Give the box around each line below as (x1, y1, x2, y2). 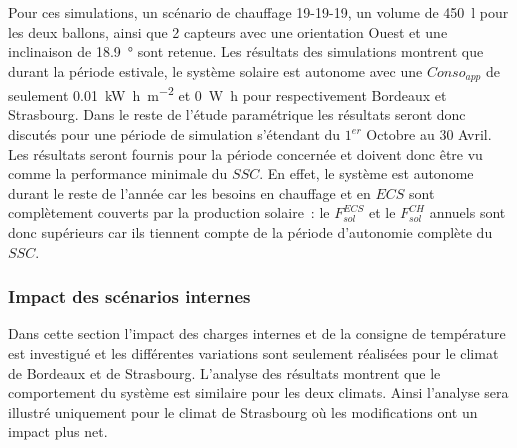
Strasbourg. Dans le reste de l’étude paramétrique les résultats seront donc (8, 104, 466, 125)
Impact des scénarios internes (8, 284, 251, 309)
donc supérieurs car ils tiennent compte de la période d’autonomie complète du (8, 222, 493, 243)
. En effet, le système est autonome (259, 163, 474, 184)
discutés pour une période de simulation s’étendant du (8, 124, 341, 145)
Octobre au (366, 124, 435, 145)
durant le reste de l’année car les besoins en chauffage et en (8, 182, 371, 203)
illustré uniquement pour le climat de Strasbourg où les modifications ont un (8, 401, 478, 422)
